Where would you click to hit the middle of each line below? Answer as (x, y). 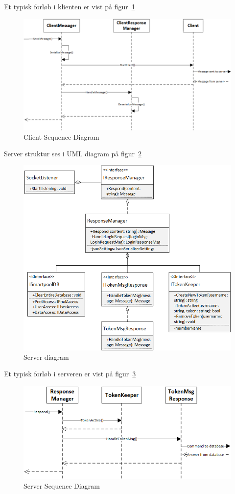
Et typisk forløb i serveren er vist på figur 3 (70, 373)
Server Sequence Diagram (62, 486)
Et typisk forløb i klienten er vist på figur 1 (70, 6)
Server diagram (46, 357)
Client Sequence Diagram (61, 137)
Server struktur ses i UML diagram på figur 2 (73, 153)
